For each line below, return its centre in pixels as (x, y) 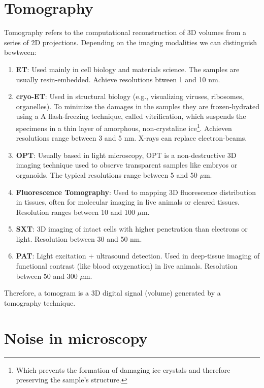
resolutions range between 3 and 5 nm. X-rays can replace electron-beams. (131, 138)
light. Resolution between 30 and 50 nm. (79, 238)
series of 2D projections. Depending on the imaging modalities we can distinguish (130, 42)
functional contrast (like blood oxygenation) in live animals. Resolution (127, 266)
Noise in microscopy (76, 337)
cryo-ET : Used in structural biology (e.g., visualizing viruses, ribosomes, (130, 96)
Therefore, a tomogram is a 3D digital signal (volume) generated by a (112, 293)
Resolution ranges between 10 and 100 (75, 212)
